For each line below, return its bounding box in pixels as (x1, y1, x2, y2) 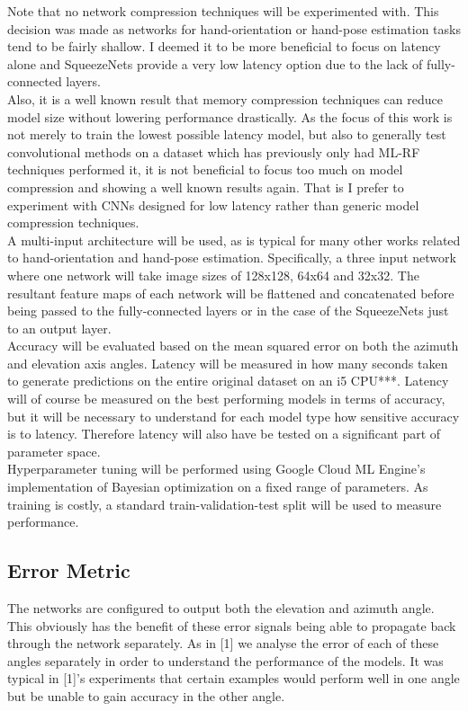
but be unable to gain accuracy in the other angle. (7, 686, 285, 705)
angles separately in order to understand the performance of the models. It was (7, 651, 444, 670)
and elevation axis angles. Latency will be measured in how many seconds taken (7, 353, 448, 372)
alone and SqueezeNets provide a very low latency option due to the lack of (7, 54, 423, 73)
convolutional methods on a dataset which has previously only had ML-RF (7, 142, 420, 161)
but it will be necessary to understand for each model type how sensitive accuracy (7, 406, 460, 425)
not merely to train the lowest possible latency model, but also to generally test (7, 125, 446, 144)
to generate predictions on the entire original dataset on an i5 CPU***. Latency (7, 371, 449, 390)
